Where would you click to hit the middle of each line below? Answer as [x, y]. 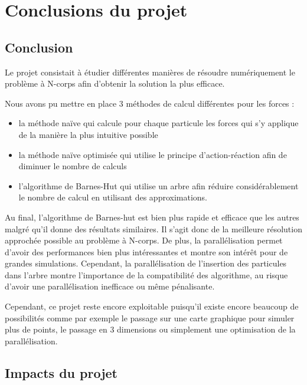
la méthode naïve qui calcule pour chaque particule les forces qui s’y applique [159, 123]
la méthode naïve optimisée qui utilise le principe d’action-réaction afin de [153, 154]
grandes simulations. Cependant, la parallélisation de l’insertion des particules [146, 263]
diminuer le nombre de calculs [73, 166]
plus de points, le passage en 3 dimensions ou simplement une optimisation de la [150, 329]
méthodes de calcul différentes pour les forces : [210, 103]
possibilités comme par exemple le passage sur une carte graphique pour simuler [150, 317]
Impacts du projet [61, 372]
